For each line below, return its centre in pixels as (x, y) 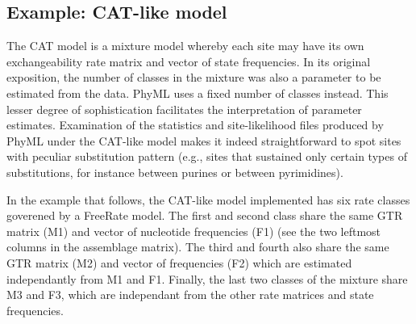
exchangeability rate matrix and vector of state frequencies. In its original (189, 61)
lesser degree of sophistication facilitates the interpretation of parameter (184, 109)
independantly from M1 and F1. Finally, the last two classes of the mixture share (207, 278)
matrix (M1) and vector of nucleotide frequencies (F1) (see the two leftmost (194, 231)
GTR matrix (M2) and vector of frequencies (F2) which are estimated (179, 262)
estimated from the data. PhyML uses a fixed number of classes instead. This (198, 93)
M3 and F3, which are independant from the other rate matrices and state (190, 295)
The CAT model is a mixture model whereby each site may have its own (185, 46)
